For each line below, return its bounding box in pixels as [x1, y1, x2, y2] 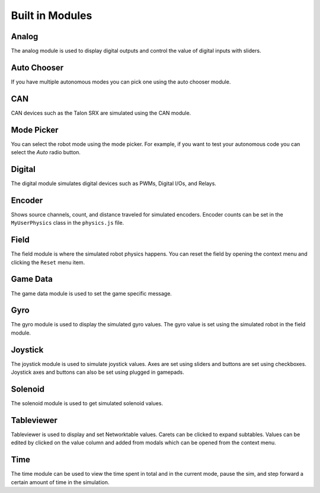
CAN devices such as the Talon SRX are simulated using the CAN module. [11, 109, 191, 116]
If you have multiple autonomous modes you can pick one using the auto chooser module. [11, 78, 231, 85]
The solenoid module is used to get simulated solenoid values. [11, 400, 163, 407]
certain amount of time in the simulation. [11, 478, 110, 486]
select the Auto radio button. [11, 149, 81, 156]
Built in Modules [11, 9, 92, 22]
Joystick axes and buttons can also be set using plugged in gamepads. [11, 368, 185, 376]
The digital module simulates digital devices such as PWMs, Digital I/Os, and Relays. [11, 180, 216, 187]
